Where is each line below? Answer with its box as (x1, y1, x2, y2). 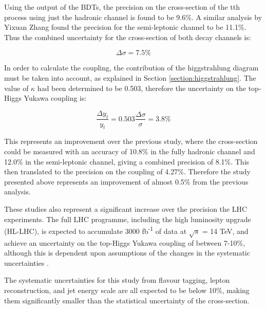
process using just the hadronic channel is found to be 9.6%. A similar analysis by (4, 11, 262, 22)
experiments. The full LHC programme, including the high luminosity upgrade (4, 213, 251, 224)
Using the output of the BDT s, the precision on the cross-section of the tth (4, 2, 240, 12)
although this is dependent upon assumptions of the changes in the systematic (4, 247, 250, 258)
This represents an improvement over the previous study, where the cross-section (4, 136, 258, 147)
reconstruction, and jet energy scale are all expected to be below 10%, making (4, 284, 250, 295)
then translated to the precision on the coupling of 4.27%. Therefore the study (4, 166, 251, 177)
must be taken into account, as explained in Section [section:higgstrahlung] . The (4, 72, 256, 83)
